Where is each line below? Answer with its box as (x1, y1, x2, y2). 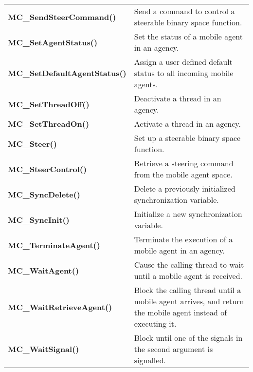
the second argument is (134, 343, 213, 354)
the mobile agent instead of (134, 307, 227, 318)
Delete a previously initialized (134, 183, 235, 194)
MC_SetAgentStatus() (8, 36, 98, 48)
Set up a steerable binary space (134, 132, 241, 143)
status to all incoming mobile (134, 67, 234, 78)
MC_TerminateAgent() (8, 239, 100, 251)
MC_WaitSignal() (8, 343, 79, 354)
